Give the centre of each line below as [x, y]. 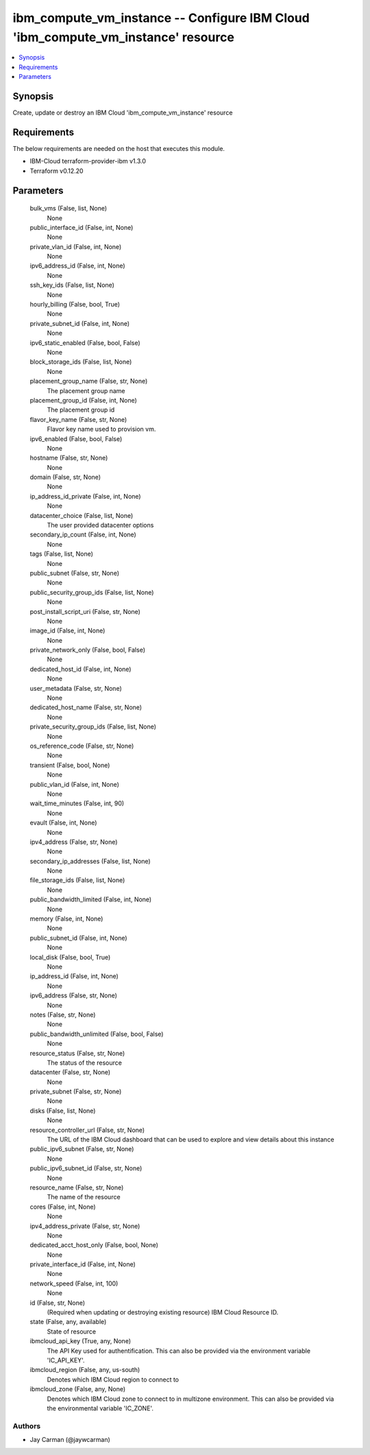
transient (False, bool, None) [70, 765]
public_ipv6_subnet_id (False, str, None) [86, 1168]
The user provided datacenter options [100, 525]
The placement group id [81, 410]
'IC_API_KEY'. [66, 1360]
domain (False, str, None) [65, 477]
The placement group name [86, 390]
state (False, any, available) [68, 1322]
